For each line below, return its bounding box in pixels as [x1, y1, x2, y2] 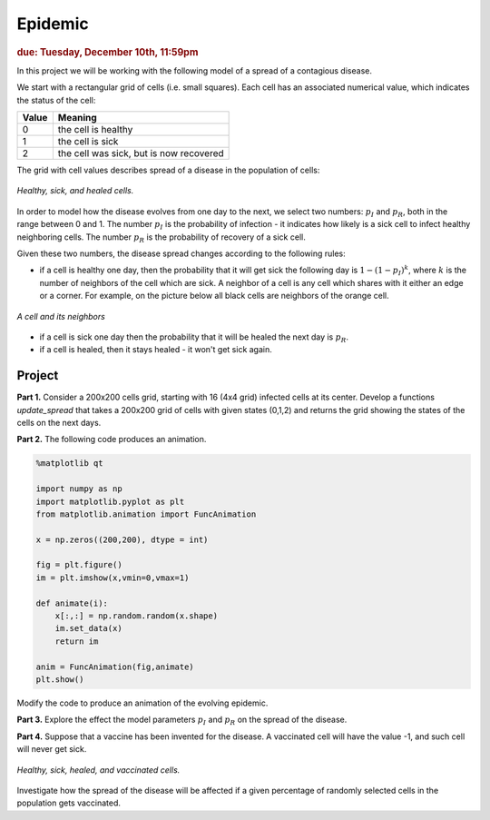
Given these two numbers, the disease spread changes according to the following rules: [16, 248, 346, 259]
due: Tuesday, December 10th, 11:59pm [16, 45, 199, 58]
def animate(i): [35, 598, 109, 608]
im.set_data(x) [54, 623, 122, 634]
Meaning [57, 111, 97, 123]
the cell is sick [57, 134, 119, 147]
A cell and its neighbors [16, 311, 106, 321]
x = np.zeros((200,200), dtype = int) [35, 534, 209, 545]
